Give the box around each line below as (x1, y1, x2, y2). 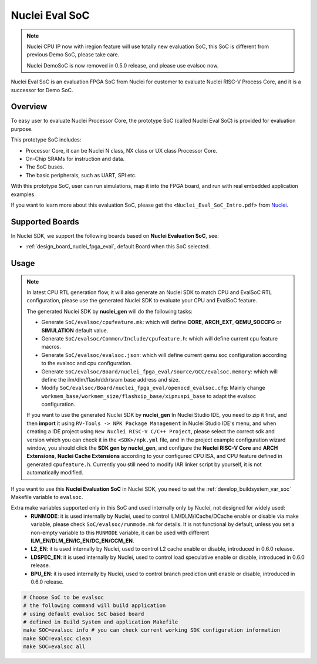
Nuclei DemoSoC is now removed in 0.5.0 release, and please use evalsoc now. (26, 62, 219, 69)
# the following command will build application (23, 602, 166, 609)
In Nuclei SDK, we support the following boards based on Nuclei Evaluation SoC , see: (11, 232, 220, 239)
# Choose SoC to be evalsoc (23, 594, 104, 601)
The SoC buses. (25, 163, 65, 170)
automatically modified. (26, 469, 83, 476)
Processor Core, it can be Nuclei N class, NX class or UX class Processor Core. (25, 147, 217, 154)
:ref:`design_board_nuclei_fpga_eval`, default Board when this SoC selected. (25, 243, 211, 250)
